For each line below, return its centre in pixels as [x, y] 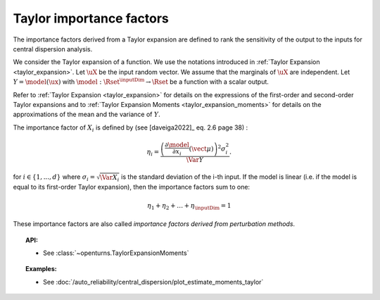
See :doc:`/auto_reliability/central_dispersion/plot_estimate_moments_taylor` [153, 282]
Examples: [41, 269]
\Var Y [195, 160]
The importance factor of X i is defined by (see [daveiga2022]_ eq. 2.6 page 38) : [131, 128]
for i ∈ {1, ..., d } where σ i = [54, 178]
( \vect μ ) [201, 149]
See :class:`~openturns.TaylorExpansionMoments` [116, 253]
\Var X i [109, 178]
